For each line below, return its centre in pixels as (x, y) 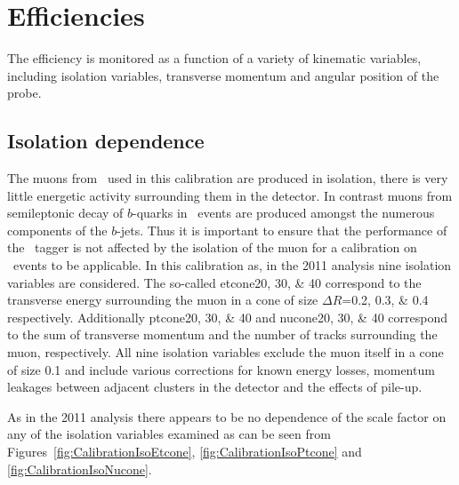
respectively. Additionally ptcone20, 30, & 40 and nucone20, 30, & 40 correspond (227, 317)
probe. (24, 93)
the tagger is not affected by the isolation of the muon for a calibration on (212, 247)
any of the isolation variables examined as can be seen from (169, 434)
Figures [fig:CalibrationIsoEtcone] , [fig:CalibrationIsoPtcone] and (185, 452)
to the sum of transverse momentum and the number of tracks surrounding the (222, 334)
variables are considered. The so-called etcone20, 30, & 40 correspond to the (214, 282)
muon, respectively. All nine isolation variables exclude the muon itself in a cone (225, 352)
